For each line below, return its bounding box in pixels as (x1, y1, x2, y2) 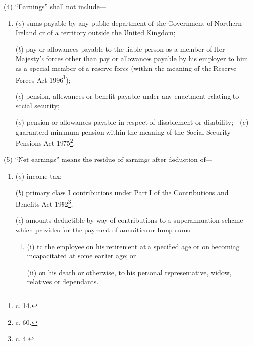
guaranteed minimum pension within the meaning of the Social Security (15, 126, 231, 137)
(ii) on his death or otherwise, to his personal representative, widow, (27, 267, 232, 277)
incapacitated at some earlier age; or (27, 251, 136, 261)
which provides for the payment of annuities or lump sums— (15, 225, 197, 235)
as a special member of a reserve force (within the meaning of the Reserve (15, 63, 237, 73)
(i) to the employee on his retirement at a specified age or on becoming (27, 241, 240, 251)
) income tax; (21, 171, 62, 181)
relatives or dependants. (27, 277, 99, 287)
